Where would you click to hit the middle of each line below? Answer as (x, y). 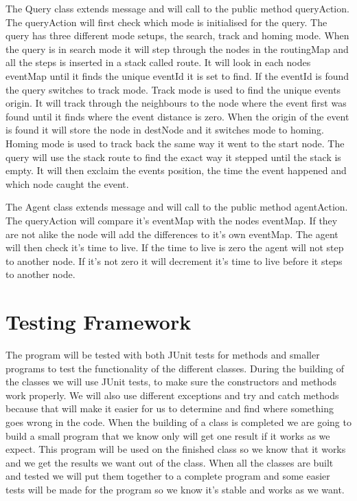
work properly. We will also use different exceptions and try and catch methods (172, 395)
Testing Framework (99, 322)
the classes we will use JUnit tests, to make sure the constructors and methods (171, 382)
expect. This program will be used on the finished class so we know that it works (176, 449)
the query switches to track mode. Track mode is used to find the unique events (173, 89)
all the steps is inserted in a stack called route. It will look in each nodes (158, 62)
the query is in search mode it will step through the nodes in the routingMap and (177, 49)
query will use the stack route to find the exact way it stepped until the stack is (173, 157)
